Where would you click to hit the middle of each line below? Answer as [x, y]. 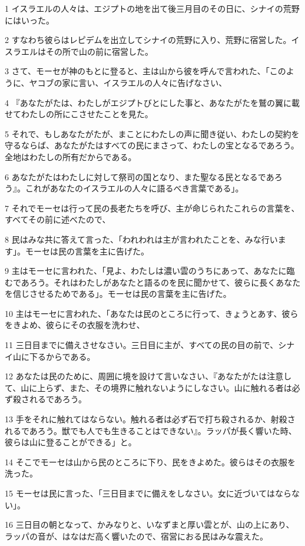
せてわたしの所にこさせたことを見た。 [79, 114]
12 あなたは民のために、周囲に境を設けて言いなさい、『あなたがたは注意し [148, 376]
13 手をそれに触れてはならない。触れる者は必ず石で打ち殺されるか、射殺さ [150, 419]
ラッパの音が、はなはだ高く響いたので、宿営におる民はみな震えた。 [136, 536]
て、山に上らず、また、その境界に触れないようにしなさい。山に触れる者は [148, 387]
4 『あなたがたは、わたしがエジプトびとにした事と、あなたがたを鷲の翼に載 [152, 102]
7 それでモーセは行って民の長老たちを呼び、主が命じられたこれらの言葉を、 [152, 208]
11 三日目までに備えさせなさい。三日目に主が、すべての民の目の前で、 [142, 345]
